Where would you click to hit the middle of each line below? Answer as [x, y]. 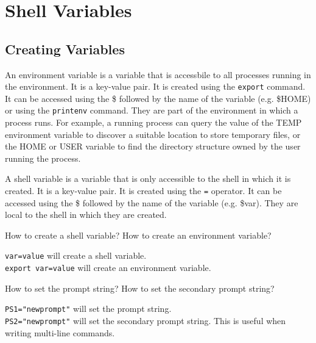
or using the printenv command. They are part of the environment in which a [152, 110]
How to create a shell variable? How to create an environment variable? [138, 235]
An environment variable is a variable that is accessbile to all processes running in [158, 74]
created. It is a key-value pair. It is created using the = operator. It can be [143, 191]
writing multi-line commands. [60, 332]
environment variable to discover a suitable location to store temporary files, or [153, 134]
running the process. [43, 158]
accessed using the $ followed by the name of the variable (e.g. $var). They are [152, 202]
